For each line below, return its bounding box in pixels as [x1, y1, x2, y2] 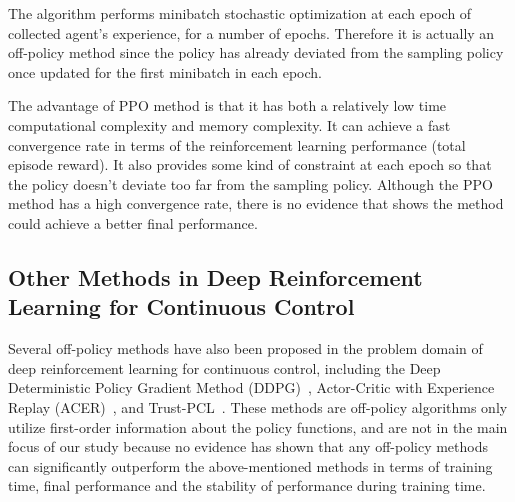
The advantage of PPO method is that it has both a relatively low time [8, 95, 447, 116]
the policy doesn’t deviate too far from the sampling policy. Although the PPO [8, 173, 493, 194]
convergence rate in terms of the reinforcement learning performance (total [8, 134, 466, 155]
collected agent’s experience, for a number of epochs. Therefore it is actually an [8, 22, 495, 43]
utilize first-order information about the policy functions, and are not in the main [8, 416, 508, 437]
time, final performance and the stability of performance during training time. [8, 475, 486, 496]
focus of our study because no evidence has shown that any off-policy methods [8, 436, 488, 457]
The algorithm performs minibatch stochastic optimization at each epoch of [8, 3, 472, 23]
